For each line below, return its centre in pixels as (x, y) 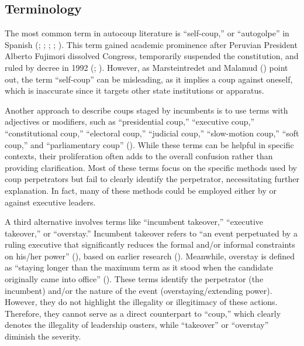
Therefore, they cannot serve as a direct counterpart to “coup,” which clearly (143, 313)
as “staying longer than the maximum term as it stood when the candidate (139, 267)
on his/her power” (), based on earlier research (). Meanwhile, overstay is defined (150, 256)
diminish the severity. (43, 336)
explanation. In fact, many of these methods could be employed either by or (141, 190)
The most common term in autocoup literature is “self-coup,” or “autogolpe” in (147, 33)
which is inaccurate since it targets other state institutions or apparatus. (134, 90)
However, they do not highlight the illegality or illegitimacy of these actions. (141, 302)
